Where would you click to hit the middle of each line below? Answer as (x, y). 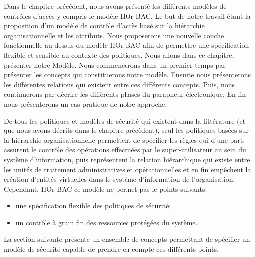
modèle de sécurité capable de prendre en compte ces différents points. (111, 249)
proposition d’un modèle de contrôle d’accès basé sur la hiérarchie (104, 26)
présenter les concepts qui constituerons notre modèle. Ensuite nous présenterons (127, 74)
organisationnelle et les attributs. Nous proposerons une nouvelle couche (114, 35)
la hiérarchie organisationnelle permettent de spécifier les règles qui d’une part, (125, 140)
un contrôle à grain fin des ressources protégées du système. (107, 222)
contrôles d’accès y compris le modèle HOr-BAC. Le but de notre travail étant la (127, 16)
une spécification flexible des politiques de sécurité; (93, 205)
